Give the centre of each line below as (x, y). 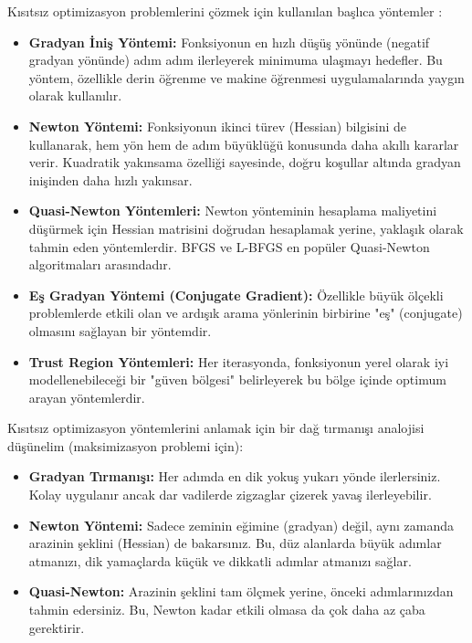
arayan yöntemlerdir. (87, 397)
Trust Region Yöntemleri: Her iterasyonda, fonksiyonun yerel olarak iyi (239, 361)
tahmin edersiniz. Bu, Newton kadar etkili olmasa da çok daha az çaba (227, 610)
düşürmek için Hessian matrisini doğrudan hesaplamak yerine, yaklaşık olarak (246, 228)
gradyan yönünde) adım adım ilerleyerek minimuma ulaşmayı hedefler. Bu (236, 60)
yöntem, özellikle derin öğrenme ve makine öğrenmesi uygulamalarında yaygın (246, 77)
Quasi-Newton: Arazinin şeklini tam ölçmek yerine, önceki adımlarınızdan (241, 591)
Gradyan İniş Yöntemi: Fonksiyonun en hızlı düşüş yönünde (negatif (229, 42)
